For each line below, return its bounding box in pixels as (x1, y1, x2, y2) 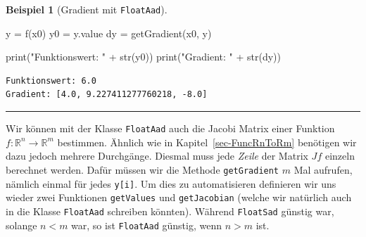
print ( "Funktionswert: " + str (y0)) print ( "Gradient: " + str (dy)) (6, 49, 281, 64)
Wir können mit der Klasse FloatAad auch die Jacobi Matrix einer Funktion (6, 121, 335, 136)
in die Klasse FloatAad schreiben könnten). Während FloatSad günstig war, (6, 203, 334, 218)
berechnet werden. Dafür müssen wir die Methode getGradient (6, 162, 279, 177)
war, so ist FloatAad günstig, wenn (71, 217, 222, 232)
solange (6, 217, 37, 232)
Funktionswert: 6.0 (6, 75, 96, 86)
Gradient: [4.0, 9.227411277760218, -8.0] (6, 89, 208, 100)
